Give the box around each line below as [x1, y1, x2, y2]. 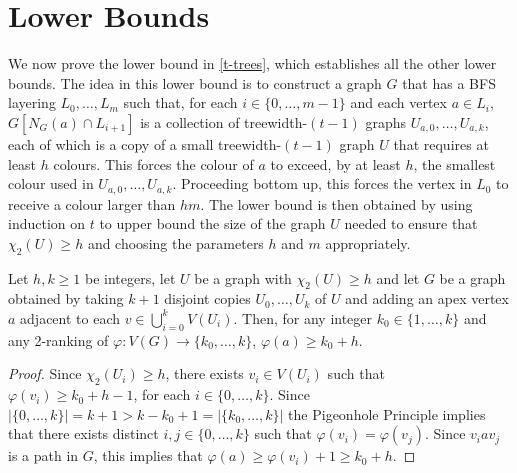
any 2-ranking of [8, 329, 109, 350]
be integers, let [85, 267, 176, 288]
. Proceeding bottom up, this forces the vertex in [172, 173, 472, 194]
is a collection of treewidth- [140, 111, 308, 132]
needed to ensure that [344, 213, 478, 234]
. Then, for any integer [233, 307, 373, 328]
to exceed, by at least [270, 153, 401, 174]
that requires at [393, 133, 489, 154]
